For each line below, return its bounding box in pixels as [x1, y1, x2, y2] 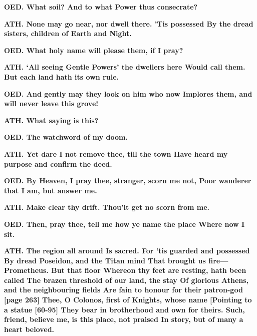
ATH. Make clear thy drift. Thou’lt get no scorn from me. [4, 202, 210, 212]
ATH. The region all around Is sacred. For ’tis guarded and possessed [4, 245, 250, 256]
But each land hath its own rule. [4, 71, 119, 82]
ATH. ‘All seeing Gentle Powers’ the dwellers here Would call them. [4, 62, 245, 72]
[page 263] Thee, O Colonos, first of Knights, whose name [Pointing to [4, 294, 252, 305]
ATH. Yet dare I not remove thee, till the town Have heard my [4, 148, 228, 159]
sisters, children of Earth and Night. [4, 28, 132, 39]
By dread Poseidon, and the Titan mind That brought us [4, 255, 206, 265]
